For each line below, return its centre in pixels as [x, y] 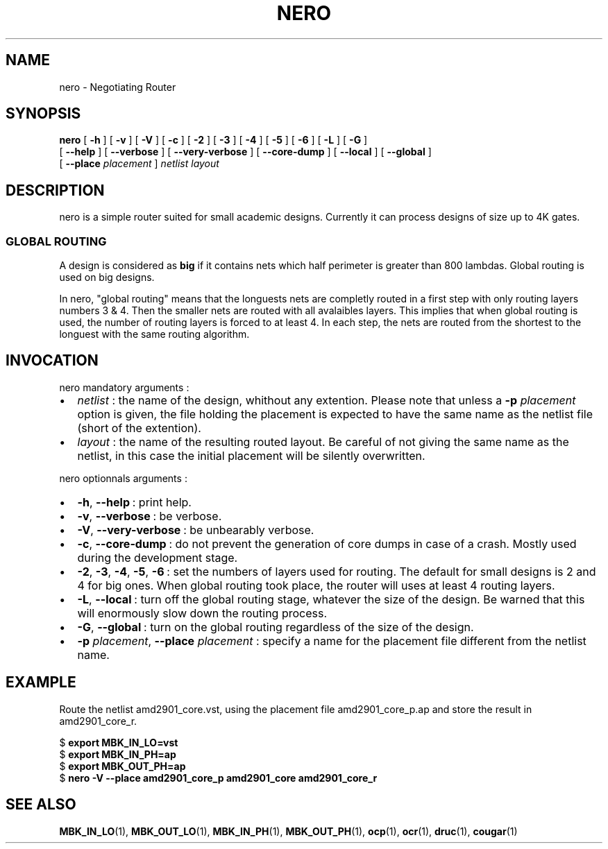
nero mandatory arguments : [124, 387]
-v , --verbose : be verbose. [150, 516]
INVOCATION [52, 361]
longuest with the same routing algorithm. [154, 334]
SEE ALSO [41, 805]
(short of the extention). [139, 428]
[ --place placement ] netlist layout [139, 164]
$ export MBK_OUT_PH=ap [123, 766]
